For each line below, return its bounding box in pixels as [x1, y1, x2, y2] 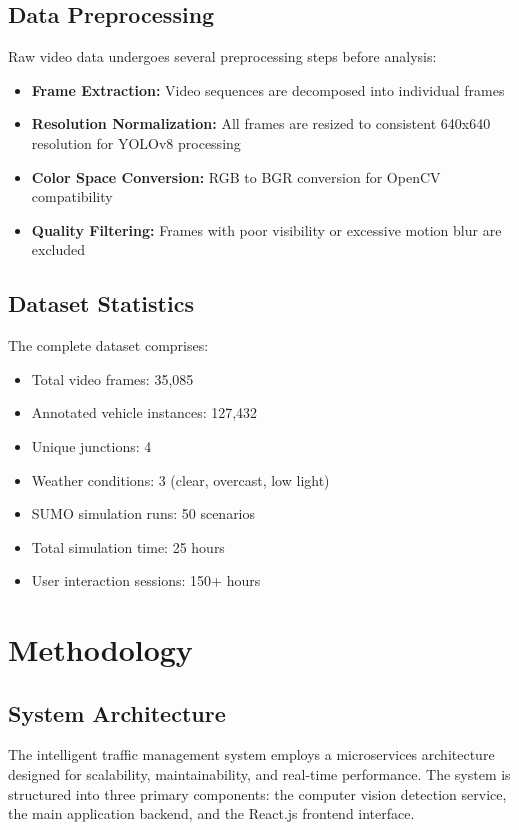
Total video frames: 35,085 [31, 368, 194, 389]
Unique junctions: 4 [31, 435, 152, 456]
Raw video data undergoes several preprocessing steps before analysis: [8, 46, 437, 67]
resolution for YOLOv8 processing [31, 132, 241, 153]
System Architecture [8, 697, 226, 728]
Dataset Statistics [8, 288, 194, 319]
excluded [31, 239, 86, 260]
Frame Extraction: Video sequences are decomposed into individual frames [31, 79, 505, 100]
